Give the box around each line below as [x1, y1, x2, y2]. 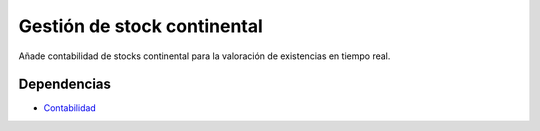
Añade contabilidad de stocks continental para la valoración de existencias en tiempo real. [18, 50, 391, 62]
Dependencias [18, 76, 112, 93]
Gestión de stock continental [18, 15, 264, 37]
